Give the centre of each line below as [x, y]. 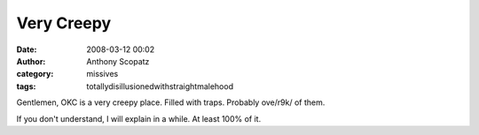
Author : [31, 61]
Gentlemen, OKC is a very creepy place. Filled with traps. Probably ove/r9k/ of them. [171, 102]
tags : [26, 86]
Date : [27, 49]
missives [102, 74]
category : [35, 74]
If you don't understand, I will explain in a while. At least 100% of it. [139, 118]
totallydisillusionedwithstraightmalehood [160, 86]
